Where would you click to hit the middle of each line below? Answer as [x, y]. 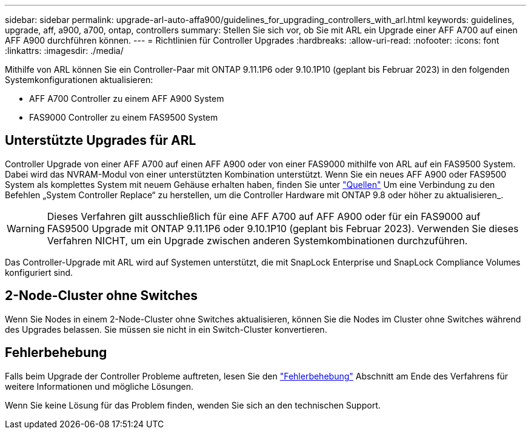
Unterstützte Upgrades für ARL [101, 141]
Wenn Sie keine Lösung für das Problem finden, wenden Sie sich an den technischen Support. [193, 405]
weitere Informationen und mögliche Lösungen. [99, 386]
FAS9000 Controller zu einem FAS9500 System [124, 117]
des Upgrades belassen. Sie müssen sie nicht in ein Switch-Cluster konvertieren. [166, 329]
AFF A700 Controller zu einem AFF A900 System [127, 98]
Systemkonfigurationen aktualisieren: [79, 80]
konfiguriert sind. [39, 272]
